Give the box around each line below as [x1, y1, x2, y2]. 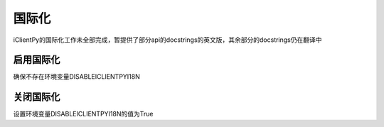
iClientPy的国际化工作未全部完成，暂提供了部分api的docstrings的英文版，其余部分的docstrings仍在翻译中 [13, 35, 323, 44]
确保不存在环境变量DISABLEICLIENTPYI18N [13, 72, 140, 81]
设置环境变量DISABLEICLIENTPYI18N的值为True [13, 110, 154, 118]
